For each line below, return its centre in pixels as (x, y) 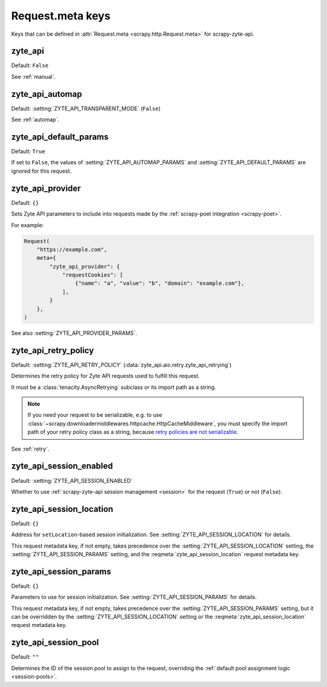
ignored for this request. (41, 171)
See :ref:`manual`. (33, 76)
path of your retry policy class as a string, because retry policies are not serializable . (133, 432)
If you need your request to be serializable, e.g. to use (95, 415)
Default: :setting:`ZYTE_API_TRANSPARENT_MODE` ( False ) (86, 108)
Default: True (28, 151)
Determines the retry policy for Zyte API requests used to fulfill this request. (105, 376)
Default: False (30, 65)
